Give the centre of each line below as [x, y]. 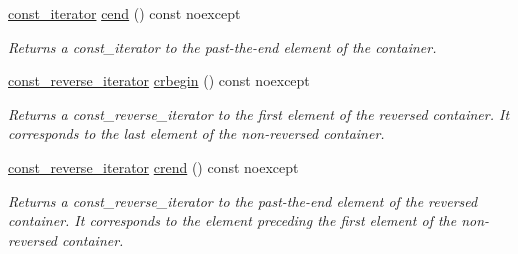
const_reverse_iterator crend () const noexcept [153, 166]
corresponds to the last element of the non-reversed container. [196, 133]
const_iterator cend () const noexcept [124, 13]
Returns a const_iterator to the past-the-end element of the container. [222, 46]
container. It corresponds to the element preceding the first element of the [232, 220]
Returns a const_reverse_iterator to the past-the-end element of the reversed [243, 200]
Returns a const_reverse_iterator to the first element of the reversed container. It [259, 113]
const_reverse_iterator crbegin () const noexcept [159, 80]
